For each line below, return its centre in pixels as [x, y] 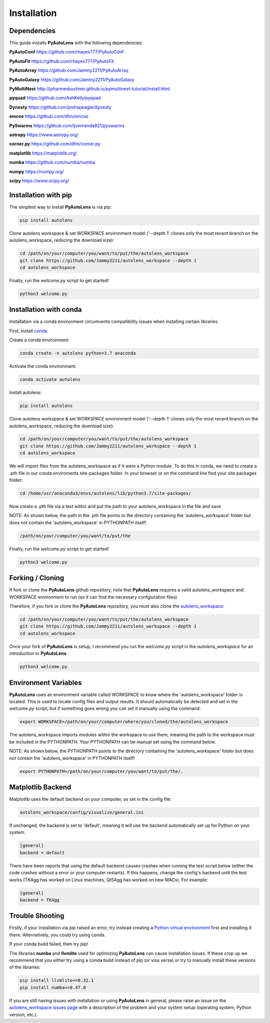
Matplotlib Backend [40, 787]
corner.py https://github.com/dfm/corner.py [55, 144]
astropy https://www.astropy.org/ [44, 135]
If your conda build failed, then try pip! [49, 944]
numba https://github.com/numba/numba [52, 162]
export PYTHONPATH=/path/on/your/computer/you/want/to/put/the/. [101, 771]
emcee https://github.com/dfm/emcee [49, 116]
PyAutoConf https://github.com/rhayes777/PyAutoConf [67, 52]
